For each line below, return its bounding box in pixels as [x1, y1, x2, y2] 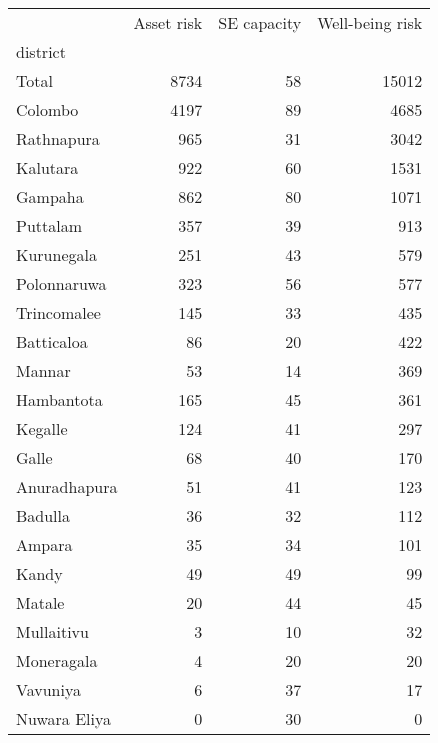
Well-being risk [317, 11, 423, 34]
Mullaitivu [16, 620, 89, 643]
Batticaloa [16, 330, 88, 353]
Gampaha [16, 185, 84, 208]
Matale [16, 591, 65, 614]
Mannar [16, 359, 71, 382]
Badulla [16, 504, 71, 527]
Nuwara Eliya [16, 707, 111, 730]
